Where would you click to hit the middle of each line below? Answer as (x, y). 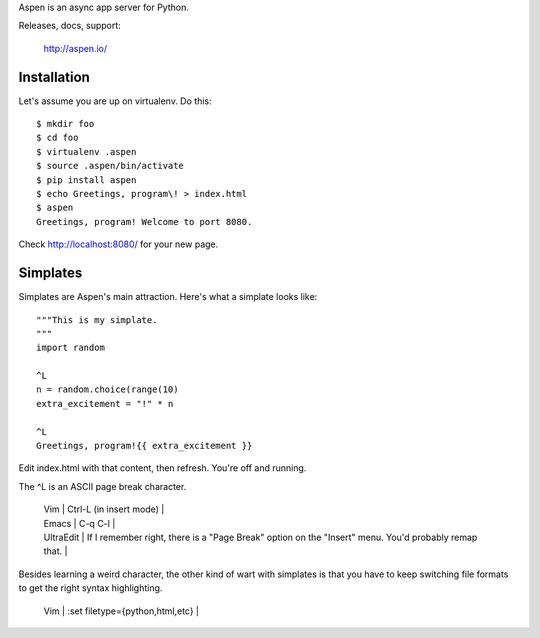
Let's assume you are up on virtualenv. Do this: (115, 101)
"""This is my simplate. (97, 319)
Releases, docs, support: (70, 26)
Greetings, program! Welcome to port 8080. (144, 221)
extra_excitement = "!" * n (105, 403)
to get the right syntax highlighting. (90, 588)
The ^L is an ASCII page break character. (102, 486)
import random (70, 348)
